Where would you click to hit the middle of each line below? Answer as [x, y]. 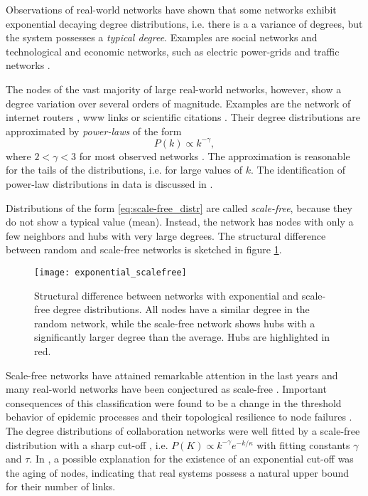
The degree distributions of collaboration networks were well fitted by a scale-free [183, 431]
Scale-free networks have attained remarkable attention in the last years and [172, 375]
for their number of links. [61, 486]
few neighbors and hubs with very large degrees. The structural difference [166, 235]
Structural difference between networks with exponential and [167, 295]
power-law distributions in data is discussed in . [109, 184]
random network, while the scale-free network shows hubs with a [175, 323]
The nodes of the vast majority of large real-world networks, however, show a [174, 89]
